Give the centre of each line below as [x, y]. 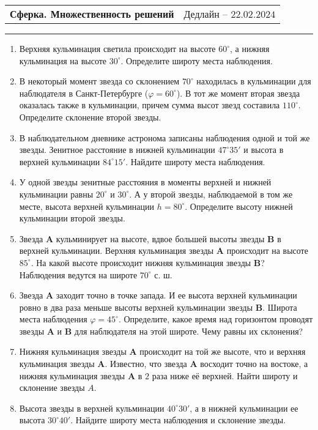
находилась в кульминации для [254, 81]
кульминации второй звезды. [72, 218]
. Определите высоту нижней [239, 206]
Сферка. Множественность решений [92, 14]
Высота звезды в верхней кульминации [92, 408]
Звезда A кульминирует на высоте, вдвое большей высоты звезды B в [150, 238]
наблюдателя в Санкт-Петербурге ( [84, 93]
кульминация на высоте [63, 60]
